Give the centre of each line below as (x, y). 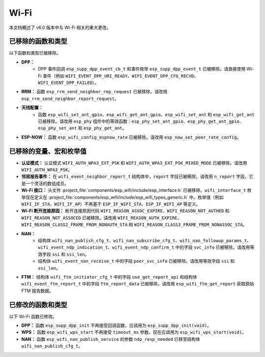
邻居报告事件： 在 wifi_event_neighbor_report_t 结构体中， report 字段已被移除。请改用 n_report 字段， (135, 177)
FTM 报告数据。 (37, 291)
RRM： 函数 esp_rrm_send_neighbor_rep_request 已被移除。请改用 (94, 92)
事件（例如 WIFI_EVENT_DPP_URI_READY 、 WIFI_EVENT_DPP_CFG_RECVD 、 (120, 76)
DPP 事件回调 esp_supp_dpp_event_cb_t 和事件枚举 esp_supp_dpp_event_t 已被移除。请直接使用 (142, 69)
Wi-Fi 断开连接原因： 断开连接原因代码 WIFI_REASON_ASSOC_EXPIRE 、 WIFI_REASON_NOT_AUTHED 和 (125, 211)
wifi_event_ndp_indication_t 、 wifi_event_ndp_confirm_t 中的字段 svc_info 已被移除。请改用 (144, 247)
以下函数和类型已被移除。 (35, 53)
